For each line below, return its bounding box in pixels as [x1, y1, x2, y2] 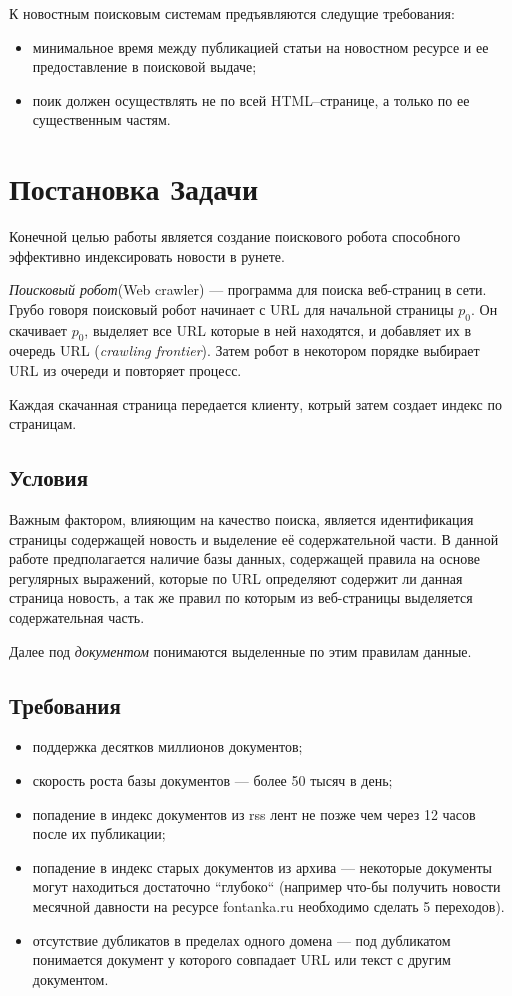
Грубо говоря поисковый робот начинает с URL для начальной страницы [9, 298, 454, 319]
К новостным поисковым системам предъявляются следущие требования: [9, 3, 455, 23]
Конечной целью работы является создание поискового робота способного [9, 226, 461, 247]
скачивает [9, 319, 67, 340]
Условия [9, 462, 89, 493]
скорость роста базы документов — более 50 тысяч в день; [32, 770, 393, 790]
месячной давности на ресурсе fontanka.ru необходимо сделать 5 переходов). [32, 895, 505, 916]
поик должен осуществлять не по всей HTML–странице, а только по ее [32, 89, 470, 110]
